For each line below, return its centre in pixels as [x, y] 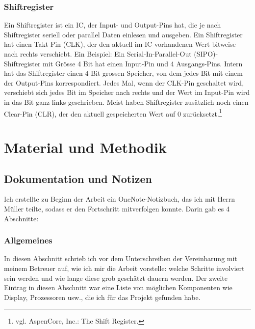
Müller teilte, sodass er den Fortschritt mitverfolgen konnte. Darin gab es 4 [117, 208]
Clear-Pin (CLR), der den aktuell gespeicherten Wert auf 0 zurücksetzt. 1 [113, 113]
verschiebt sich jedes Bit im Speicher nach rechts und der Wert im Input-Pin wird [127, 92]
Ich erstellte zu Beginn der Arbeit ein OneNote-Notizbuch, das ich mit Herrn [120, 199]
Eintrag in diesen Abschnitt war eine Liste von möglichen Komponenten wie [118, 287]
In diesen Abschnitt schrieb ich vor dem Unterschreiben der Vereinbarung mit [121, 258]
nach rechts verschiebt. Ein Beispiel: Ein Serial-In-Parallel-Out [98, 54]
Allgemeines [28, 240]
